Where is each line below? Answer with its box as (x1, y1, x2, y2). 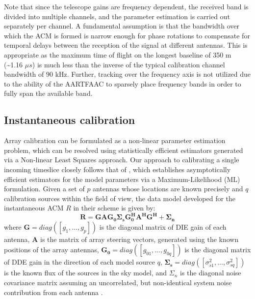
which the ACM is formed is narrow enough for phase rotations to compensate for (4, 30, 250, 40)
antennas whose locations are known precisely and (93, 183, 243, 194)
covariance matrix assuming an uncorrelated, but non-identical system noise (4, 277, 232, 288)
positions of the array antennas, (4, 244, 99, 255)
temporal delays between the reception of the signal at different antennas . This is (4, 40, 248, 50)
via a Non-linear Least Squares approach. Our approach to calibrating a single (4, 154, 239, 165)
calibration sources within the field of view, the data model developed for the (4, 193, 236, 203)
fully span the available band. (4, 88, 93, 98)
